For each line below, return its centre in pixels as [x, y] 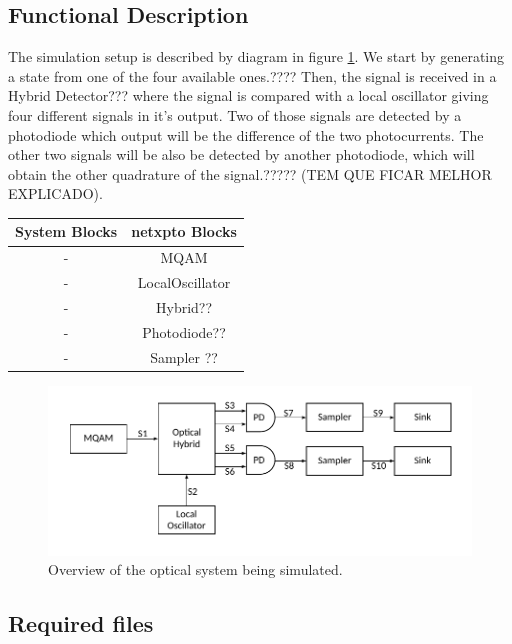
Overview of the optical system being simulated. [195, 569]
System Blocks [66, 231]
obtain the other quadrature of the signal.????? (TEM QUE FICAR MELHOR [250, 173]
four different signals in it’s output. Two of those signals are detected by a [235, 114]
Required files [81, 623]
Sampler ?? [184, 356]
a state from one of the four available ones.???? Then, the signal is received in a [252, 75]
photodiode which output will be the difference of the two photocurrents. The [246, 134]
